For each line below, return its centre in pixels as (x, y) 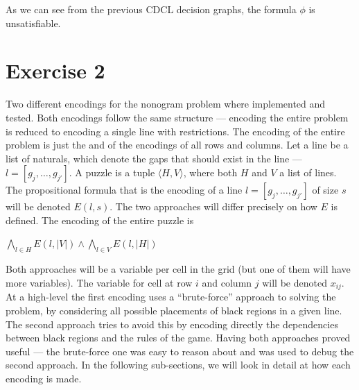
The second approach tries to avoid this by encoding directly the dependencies (172, 324)
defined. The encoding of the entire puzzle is (100, 220)
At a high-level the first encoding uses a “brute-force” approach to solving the (171, 297)
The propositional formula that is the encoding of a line (124, 190)
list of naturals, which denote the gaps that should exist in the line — (154, 158)
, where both (210, 172)
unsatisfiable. (33, 23)
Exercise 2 (55, 70)
